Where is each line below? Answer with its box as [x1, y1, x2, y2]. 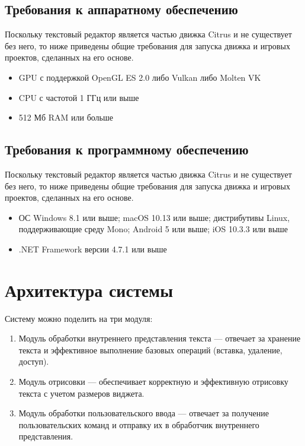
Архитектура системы [5, 277, 174, 302]
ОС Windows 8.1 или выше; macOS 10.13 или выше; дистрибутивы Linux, [18, 211, 290, 223]
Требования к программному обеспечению [5, 140, 249, 159]
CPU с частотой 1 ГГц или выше [18, 91, 139, 103]
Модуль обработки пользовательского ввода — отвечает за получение [18, 407, 269, 419]
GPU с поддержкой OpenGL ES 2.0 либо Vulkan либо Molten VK [18, 71, 261, 83]
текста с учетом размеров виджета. [18, 387, 145, 399]
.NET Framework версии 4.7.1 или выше [18, 242, 167, 255]
